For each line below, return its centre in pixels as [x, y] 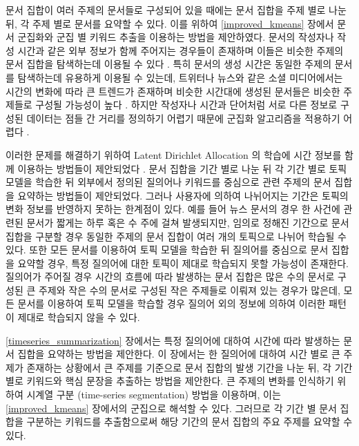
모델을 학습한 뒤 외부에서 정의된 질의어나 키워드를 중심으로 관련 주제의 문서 [168, 182]
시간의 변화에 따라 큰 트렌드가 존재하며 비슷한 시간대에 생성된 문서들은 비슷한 [173, 91]
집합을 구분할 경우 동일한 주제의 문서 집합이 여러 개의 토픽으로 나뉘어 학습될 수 [176, 236]
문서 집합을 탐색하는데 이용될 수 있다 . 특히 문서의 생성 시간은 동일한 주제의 [169, 64]
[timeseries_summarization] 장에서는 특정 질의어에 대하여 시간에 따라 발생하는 [173, 340]
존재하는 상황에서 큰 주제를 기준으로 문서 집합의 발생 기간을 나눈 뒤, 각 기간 [190, 367]
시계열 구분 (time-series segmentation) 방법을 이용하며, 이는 [154, 395]
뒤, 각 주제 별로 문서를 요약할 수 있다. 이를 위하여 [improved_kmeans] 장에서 [170, 23]
